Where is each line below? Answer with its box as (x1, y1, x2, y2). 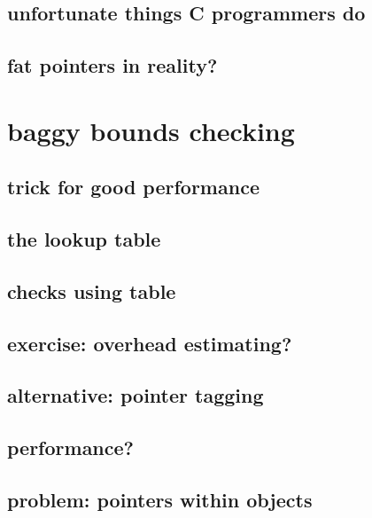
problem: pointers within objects (7, 486, 313, 514)
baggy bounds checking (7, 112, 295, 148)
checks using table (7, 277, 176, 304)
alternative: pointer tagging (7, 381, 264, 409)
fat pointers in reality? (7, 51, 218, 79)
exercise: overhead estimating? (7, 329, 292, 357)
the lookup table (7, 225, 161, 253)
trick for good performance (7, 173, 260, 200)
